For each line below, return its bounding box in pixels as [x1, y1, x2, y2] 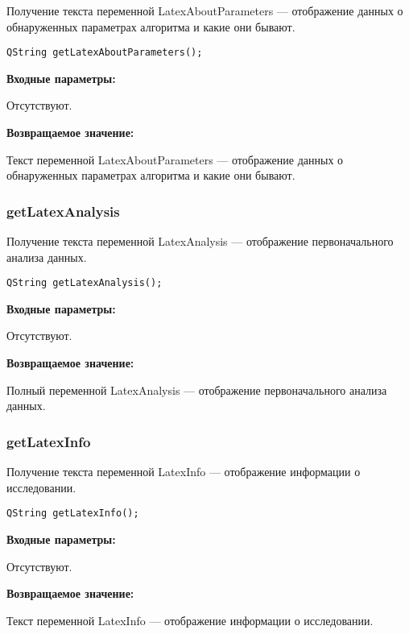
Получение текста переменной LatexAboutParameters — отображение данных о [6, 2, 403, 19]
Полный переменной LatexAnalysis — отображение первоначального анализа [6, 381, 387, 398]
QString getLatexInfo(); [6, 508, 139, 520]
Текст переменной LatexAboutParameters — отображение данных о [6, 151, 344, 168]
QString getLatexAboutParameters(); [6, 47, 203, 59]
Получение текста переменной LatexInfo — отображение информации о [6, 463, 361, 480]
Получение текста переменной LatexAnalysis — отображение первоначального [6, 233, 394, 250]
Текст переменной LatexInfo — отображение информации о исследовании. [6, 611, 374, 628]
